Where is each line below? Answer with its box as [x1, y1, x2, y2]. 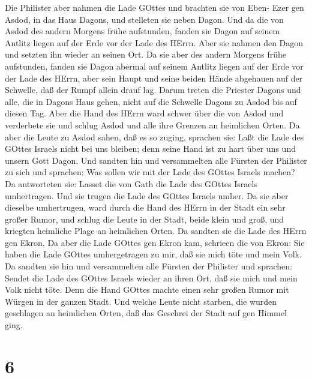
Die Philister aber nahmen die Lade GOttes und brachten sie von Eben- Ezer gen [5, 1, 304, 13]
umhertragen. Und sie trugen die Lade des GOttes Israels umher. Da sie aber [5, 189, 289, 202]
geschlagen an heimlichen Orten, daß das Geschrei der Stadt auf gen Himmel [5, 307, 287, 319]
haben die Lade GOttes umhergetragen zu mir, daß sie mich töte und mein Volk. [5, 248, 302, 260]
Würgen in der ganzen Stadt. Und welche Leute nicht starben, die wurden [5, 295, 277, 307]
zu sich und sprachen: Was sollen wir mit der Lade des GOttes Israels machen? [5, 166, 295, 178]
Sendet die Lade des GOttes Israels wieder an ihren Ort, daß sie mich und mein [5, 271, 298, 284]
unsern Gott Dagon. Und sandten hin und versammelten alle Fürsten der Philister [5, 154, 307, 166]
